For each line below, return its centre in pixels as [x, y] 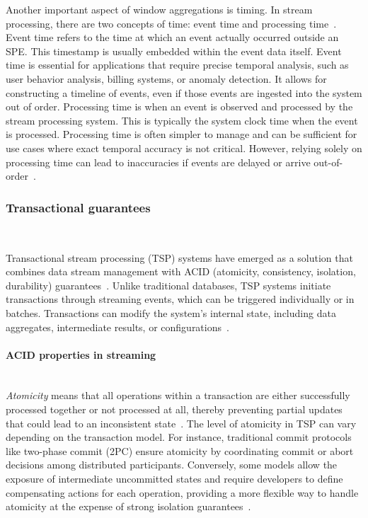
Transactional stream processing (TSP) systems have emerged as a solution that [179, 257]
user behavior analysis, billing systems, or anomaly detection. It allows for [166, 78]
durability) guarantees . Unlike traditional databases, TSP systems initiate [168, 285]
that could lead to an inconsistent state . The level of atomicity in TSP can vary [181, 423]
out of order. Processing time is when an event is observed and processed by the [179, 107]
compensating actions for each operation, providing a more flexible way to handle [182, 492]
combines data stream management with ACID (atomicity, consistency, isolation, [181, 271]
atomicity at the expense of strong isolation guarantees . [128, 506]
